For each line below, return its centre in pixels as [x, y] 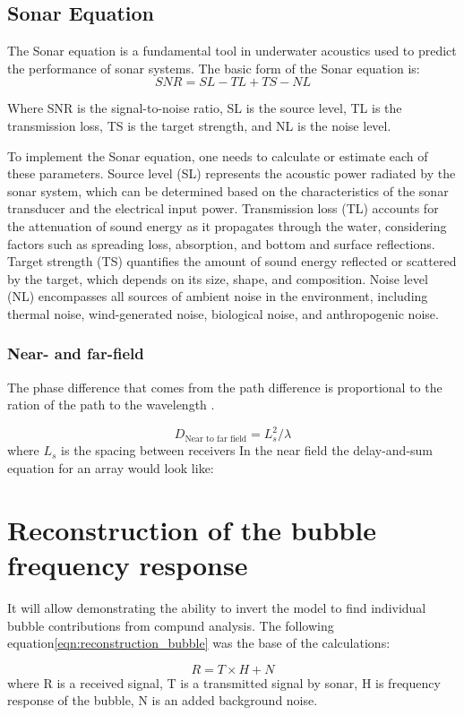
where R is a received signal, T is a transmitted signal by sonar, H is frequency [224, 682]
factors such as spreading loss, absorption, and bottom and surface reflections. [221, 243]
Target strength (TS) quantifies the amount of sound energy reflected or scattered [232, 261]
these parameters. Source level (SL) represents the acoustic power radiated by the [232, 173]
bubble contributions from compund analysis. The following [171, 625]
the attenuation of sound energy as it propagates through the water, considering [227, 225]
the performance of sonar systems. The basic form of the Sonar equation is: [214, 68]
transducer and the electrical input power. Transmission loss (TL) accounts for [223, 208]
